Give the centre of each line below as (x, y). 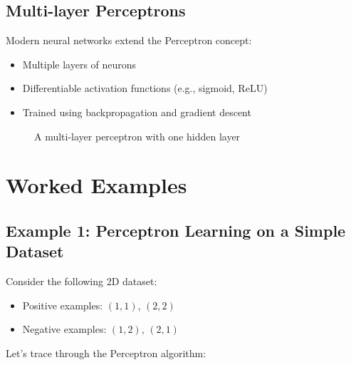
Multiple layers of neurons (79, 64)
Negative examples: (64, 329)
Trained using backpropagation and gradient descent (137, 112)
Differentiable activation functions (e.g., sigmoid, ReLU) (145, 88)
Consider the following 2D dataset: (82, 281)
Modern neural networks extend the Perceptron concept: (129, 40)
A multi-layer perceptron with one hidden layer (137, 136)
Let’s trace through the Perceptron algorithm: (106, 353)
